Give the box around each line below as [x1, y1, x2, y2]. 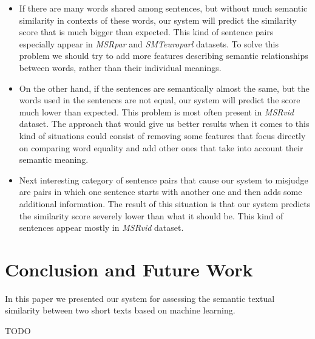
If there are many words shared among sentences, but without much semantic [19, 2, 308, 14]
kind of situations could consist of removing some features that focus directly [19, 129, 306, 142]
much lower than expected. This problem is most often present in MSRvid [19, 105, 294, 118]
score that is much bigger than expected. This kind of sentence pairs [19, 26, 274, 38]
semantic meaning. [19, 153, 89, 166]
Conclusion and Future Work [5, 256, 253, 281]
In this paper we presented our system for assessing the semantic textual [5, 292, 275, 304]
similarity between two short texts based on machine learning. [5, 304, 235, 317]
